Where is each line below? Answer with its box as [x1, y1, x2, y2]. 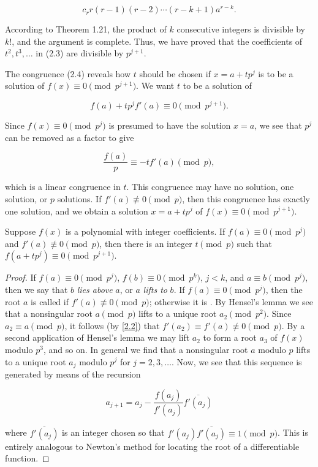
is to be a [258, 67, 293, 80]
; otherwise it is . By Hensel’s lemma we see [149, 295, 314, 308]
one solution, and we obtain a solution [5, 204, 148, 217]
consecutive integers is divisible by [176, 23, 305, 36]
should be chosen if [139, 67, 211, 80]
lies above [77, 283, 113, 295]
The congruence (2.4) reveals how [5, 67, 131, 80]
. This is [278, 426, 309, 439]
